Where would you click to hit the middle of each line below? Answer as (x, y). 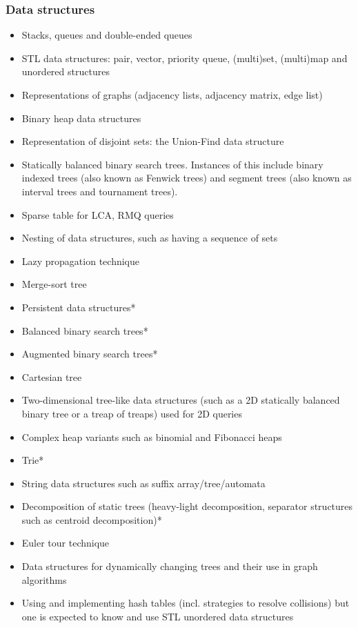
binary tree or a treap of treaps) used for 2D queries (132, 413)
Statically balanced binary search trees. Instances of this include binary (172, 164)
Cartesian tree (52, 376)
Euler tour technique (66, 543)
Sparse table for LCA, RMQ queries (98, 214)
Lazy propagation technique (80, 261)
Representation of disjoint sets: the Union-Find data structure (153, 141)
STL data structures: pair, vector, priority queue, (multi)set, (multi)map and (185, 58)
